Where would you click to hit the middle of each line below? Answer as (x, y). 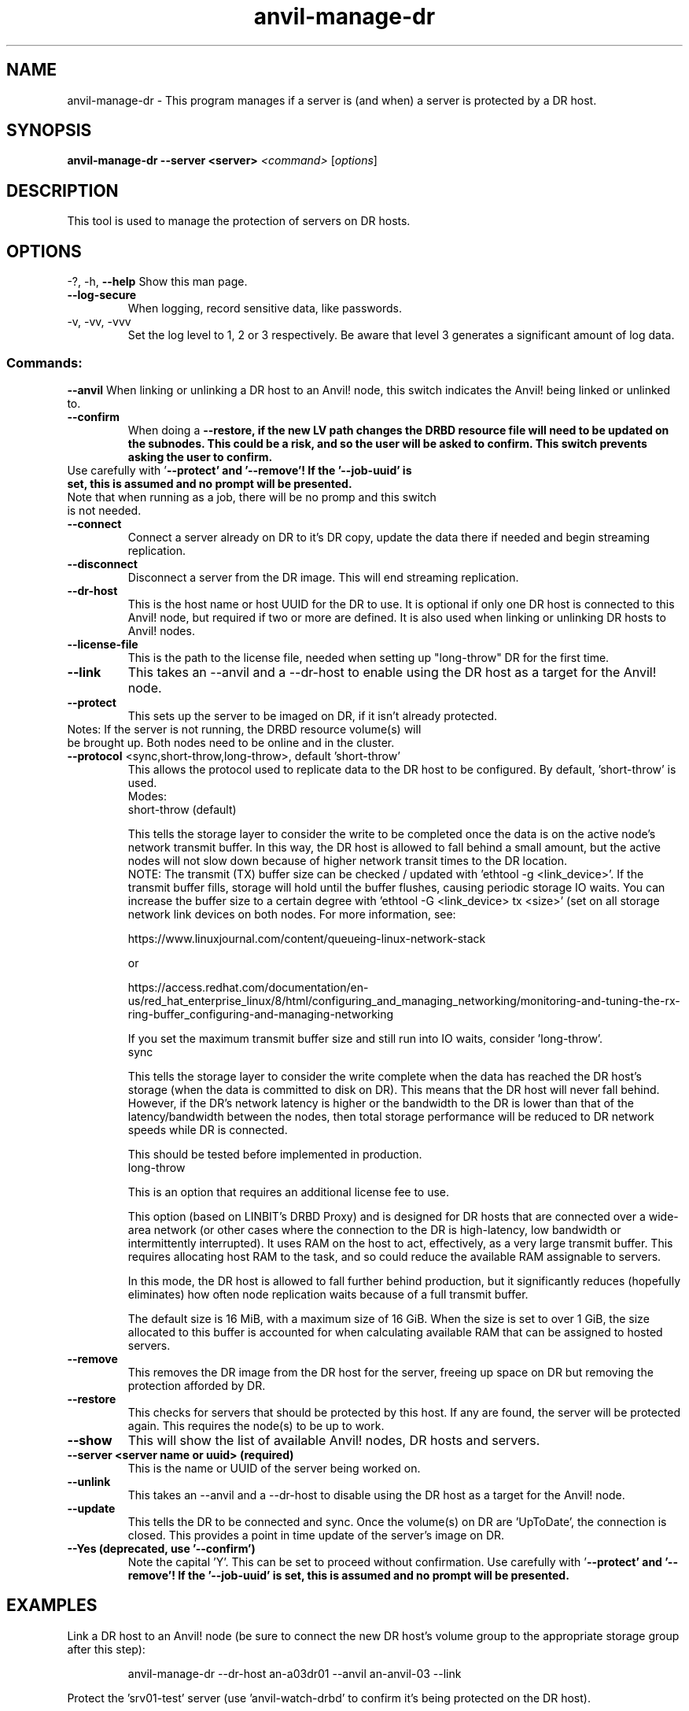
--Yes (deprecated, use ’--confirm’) (161, 1548)
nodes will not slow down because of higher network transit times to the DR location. (348, 860)
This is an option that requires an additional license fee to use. (289, 1192)
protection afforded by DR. (197, 1385)
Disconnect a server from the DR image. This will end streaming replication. (323, 577)
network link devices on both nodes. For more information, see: (292, 914)
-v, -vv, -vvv (99, 322)
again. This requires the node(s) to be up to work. (256, 1425)
